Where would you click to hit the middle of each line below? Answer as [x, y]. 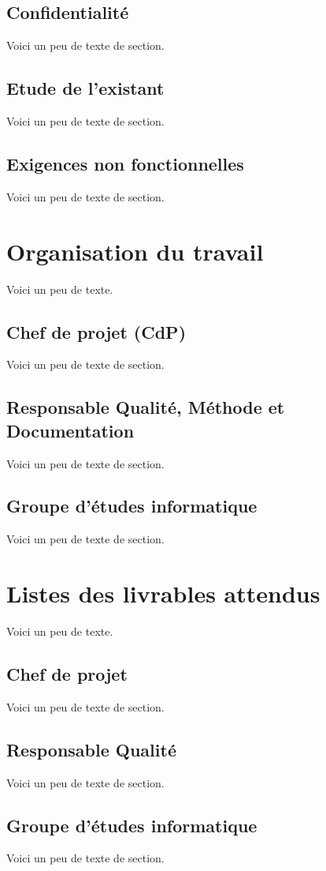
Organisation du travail [135, 251]
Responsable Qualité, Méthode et [146, 407]
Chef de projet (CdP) [96, 331]
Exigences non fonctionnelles [125, 163]
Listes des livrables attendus [163, 593]
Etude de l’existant [85, 88]
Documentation [70, 430]
